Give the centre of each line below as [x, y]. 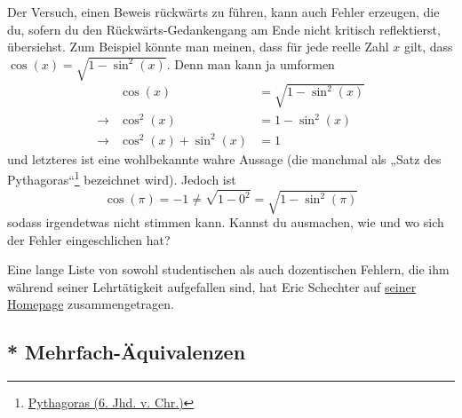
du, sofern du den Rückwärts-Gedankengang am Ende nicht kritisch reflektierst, [224, 29]
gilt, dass [428, 47]
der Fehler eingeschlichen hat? [89, 239]
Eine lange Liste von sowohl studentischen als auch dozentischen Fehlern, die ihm [228, 269]
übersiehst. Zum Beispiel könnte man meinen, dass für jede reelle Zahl [198, 47]
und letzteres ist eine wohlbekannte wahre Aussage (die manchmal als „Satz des [224, 158]
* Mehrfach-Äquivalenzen [127, 352]
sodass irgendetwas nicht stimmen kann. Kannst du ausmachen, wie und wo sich [226, 222]
